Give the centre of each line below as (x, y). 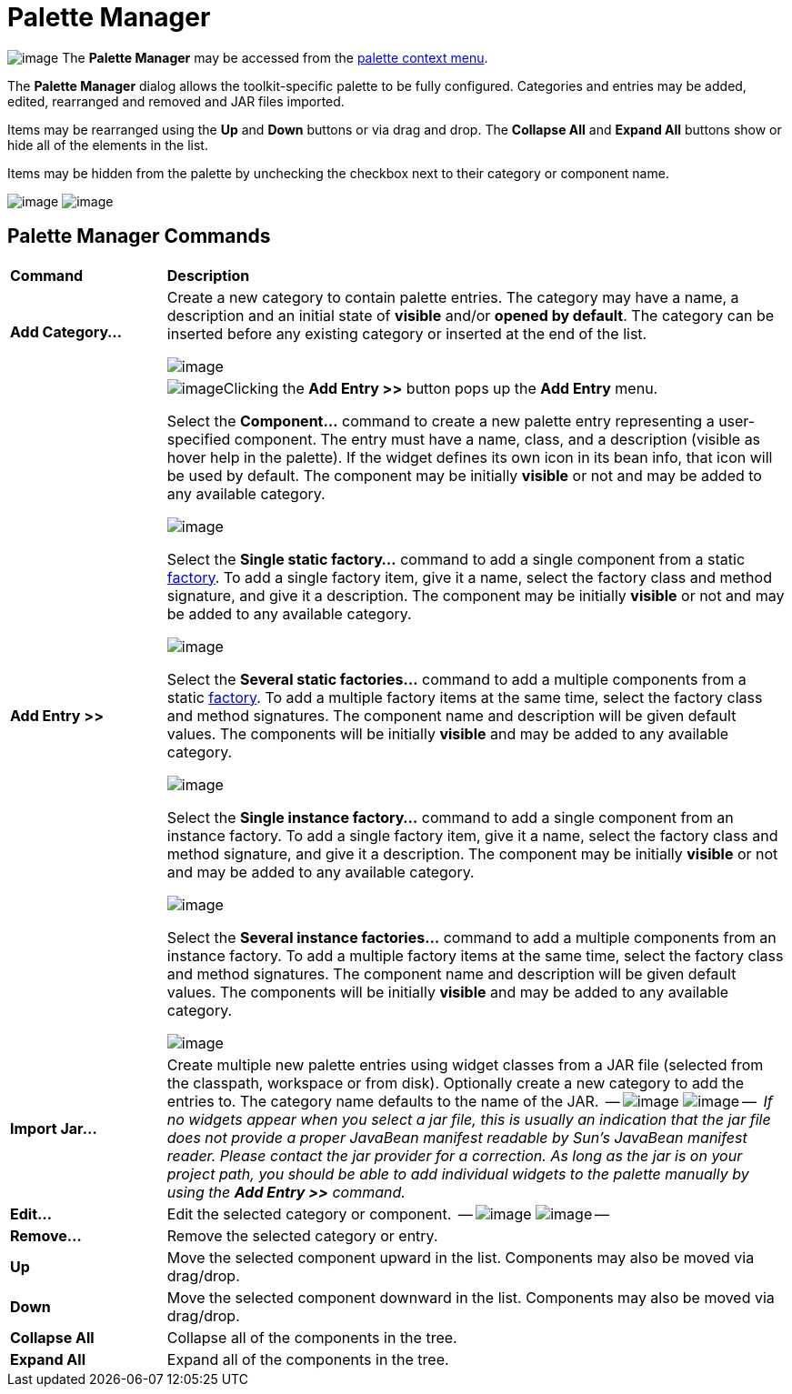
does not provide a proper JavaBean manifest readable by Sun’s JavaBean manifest (457, 1137)
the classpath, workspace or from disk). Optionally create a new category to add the (455, 1083)
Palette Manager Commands (139, 236)
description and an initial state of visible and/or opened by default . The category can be (471, 315)
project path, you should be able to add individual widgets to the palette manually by (458, 1173)
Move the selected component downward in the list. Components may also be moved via (471, 1297)
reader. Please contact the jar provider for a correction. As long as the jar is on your (455, 1155)
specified (199, 439)
